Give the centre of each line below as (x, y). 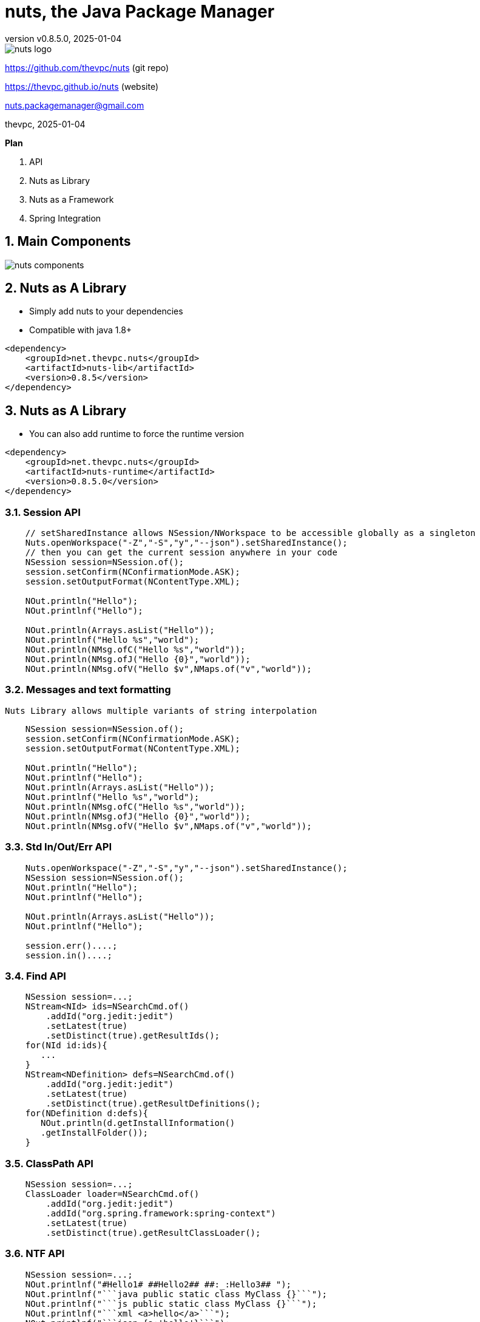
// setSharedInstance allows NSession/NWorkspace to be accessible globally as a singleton (250, 533)
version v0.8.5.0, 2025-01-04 (63, 38)
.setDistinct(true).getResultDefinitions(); (153, 1104)
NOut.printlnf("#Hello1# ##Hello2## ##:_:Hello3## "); (158, 1284)
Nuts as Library (60, 180)
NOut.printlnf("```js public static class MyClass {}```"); (171, 1303)
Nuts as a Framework (72, 199)
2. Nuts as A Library (66, 288)
